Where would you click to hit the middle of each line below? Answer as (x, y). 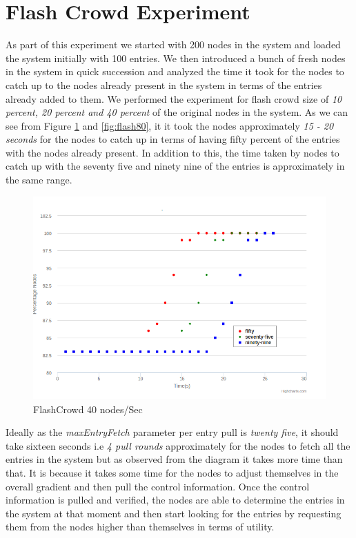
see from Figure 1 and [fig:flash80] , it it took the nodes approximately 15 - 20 (170, 125)
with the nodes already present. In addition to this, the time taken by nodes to (172, 152)
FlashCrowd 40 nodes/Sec (88, 409)
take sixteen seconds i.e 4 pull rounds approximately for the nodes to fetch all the (178, 445)
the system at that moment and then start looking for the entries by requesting (174, 513)
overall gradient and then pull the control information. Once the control (158, 486)
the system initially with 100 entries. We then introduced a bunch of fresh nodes (176, 58)
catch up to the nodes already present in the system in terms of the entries (164, 84)
